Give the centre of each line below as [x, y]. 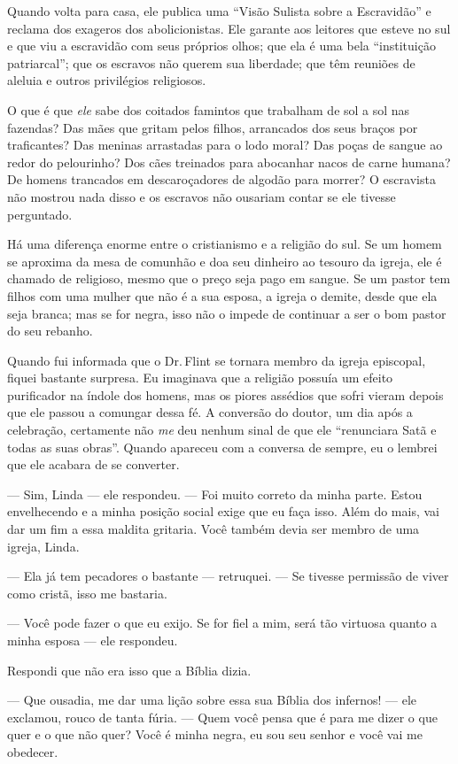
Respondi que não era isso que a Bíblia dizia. [129, 670]
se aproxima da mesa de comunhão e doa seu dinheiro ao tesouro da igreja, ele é [225, 261]
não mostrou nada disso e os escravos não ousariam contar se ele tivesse [202, 196]
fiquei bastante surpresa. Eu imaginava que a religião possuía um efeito [200, 378]
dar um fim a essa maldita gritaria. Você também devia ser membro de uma [213, 529]
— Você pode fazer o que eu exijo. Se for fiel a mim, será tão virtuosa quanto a [222, 623]
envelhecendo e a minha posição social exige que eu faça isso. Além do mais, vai [223, 511]
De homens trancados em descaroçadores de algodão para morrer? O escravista [221, 179]
